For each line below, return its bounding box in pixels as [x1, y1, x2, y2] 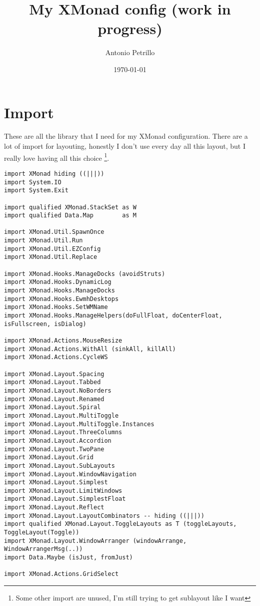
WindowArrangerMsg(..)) [4, 545, 83, 553]
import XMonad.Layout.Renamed [4, 395, 104, 403]
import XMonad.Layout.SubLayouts [4, 462, 115, 469]
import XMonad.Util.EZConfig [4, 245, 101, 252]
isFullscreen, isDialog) [4, 320, 86, 328]
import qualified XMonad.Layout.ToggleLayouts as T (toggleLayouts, [4, 520, 237, 528]
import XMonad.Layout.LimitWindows [4, 487, 122, 494]
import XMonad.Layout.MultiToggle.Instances [4, 420, 154, 428]
